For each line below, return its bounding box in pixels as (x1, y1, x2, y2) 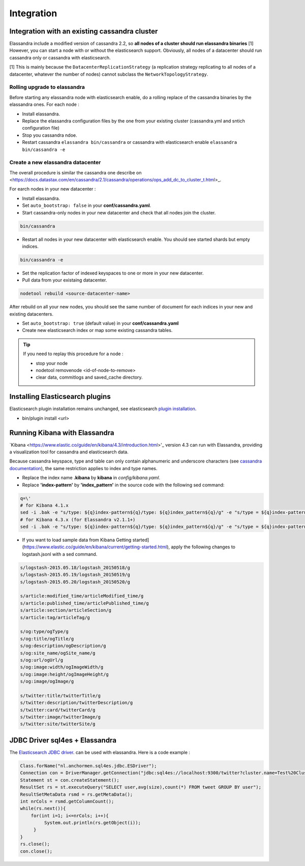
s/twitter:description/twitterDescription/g (20, 700, 133, 706)
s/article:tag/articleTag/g (20, 614, 90, 620)
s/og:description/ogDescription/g (20, 643, 106, 649)
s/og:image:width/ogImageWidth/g (20, 664, 104, 670)
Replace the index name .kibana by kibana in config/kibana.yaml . (22, 475, 160, 481)
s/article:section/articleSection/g (20, 607, 112, 613)
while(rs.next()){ (20, 806, 66, 812)
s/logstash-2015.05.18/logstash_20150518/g (20, 565, 131, 570)
